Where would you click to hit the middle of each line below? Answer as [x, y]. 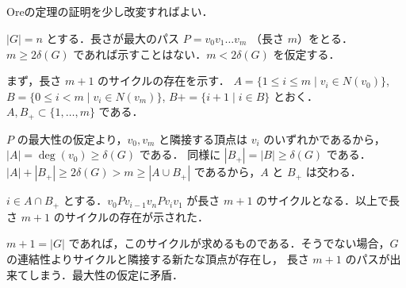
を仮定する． [306, 54]
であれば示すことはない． [140, 54]
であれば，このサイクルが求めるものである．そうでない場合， [229, 243]
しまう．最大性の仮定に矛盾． [105, 274]
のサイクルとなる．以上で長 [328, 200]
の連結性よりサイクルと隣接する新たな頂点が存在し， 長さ [158, 259]
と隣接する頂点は [203, 138]
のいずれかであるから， [324, 138]
